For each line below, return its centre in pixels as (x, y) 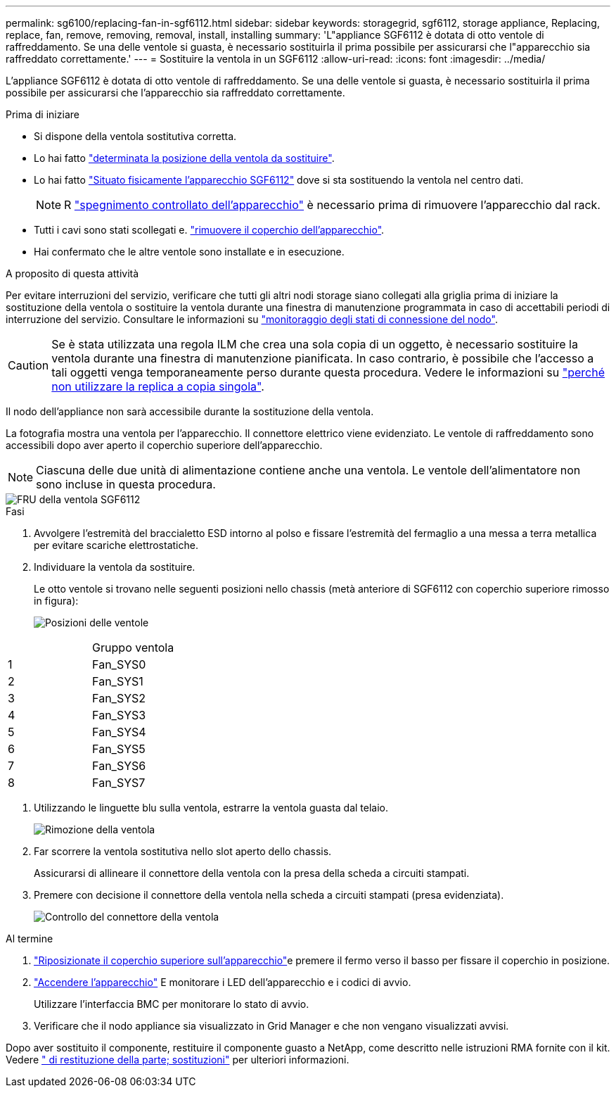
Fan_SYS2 (119, 698)
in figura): (56, 601)
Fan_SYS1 (118, 681)
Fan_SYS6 (119, 766)
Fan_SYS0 (119, 664)
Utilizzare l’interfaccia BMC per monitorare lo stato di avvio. (172, 1004)
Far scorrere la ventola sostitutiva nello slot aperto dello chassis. (183, 851)
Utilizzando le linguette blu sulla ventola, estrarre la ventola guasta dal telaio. (211, 808)
